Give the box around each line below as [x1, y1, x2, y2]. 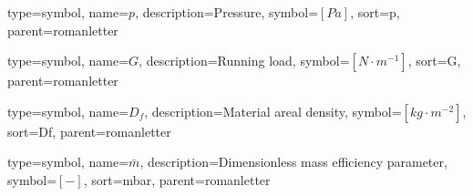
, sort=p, [350, 3, 400, 21]
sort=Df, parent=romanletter [7, 121, 171, 140]
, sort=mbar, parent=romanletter [83, 170, 271, 189]
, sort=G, [407, 51, 461, 70]
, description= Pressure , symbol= [135, 3, 319, 21]
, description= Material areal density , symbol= [144, 101, 402, 120]
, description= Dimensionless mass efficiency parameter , [139, 152, 447, 171]
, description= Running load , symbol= [139, 51, 350, 70]
